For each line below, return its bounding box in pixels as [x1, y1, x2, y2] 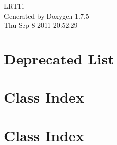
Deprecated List [4, 48, 114, 68]
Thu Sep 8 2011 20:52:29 [4, 20, 78, 30]
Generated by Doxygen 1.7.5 [4, 10, 89, 21]
